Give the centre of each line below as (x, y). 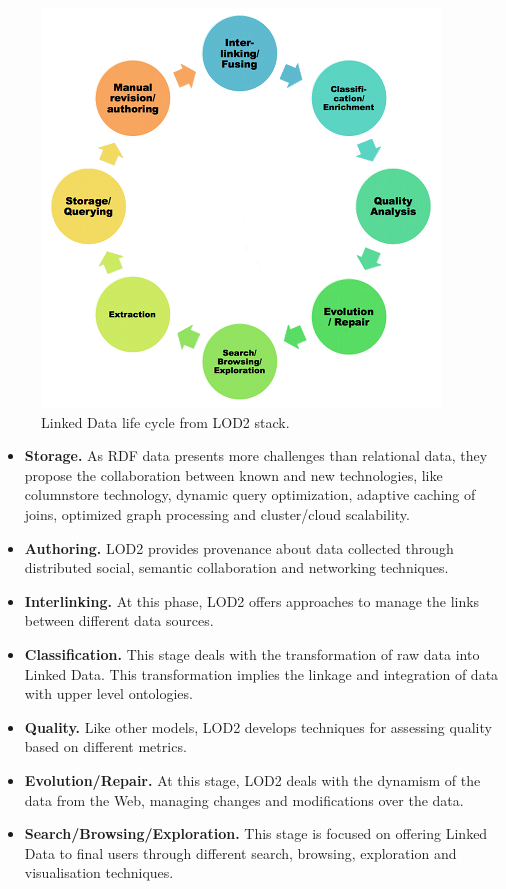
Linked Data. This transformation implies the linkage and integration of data (261, 673)
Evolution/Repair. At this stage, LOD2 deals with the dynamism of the (252, 779)
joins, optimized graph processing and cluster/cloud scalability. (217, 513)
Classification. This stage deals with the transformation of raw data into (252, 653)
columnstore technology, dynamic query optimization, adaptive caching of (250, 494)
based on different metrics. (105, 746)
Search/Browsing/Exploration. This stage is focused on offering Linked (256, 833)
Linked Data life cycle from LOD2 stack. (165, 421)
